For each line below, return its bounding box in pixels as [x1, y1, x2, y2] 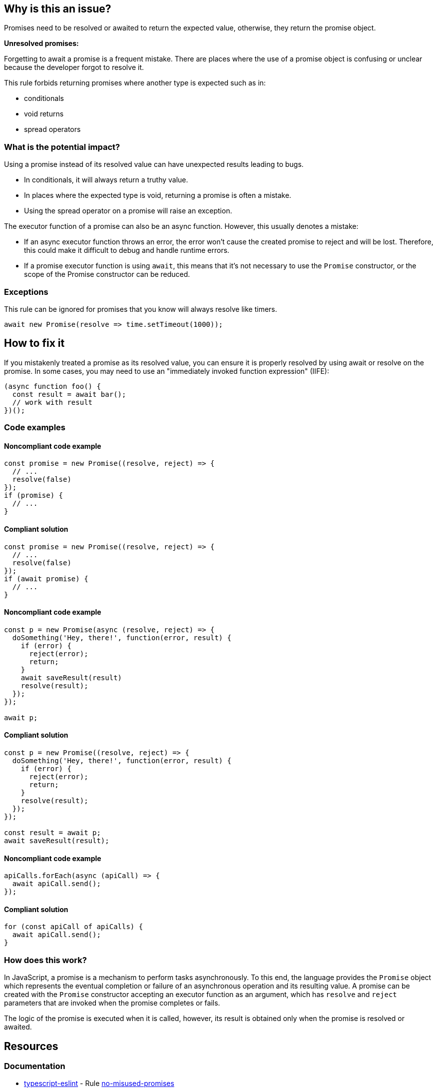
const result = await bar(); [12, 390, 126, 398]
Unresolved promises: [4, 39, 79, 48]
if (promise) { [4, 491, 63, 500]
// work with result [12, 398, 93, 406]
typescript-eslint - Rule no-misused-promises [24, 1079, 174, 1088]
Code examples [4, 422, 66, 433]
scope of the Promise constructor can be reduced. [24, 270, 190, 279]
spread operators [24, 125, 81, 134]
